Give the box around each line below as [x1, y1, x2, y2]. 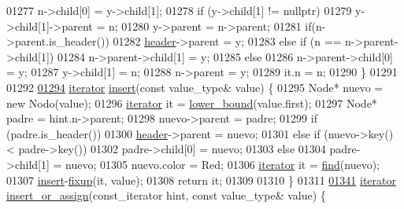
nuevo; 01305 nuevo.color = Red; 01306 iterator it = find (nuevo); [65, 156, 380, 172]
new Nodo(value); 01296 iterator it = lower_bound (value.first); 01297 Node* [6, 94, 377, 111]
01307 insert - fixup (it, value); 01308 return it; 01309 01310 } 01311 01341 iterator [6, 171, 397, 188]
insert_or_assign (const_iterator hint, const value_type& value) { [6, 187, 326, 203]
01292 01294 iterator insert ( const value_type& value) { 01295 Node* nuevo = [6, 79, 384, 95]
